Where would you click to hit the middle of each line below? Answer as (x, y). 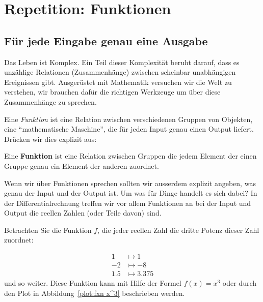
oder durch (240, 283)
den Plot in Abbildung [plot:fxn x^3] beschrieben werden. (95, 293)
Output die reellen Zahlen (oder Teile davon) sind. (83, 213)
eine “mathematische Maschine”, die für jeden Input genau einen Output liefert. (129, 129)
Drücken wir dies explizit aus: (50, 139)
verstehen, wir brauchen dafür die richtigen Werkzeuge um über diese (112, 92)
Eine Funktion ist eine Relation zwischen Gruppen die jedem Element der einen (130, 156)
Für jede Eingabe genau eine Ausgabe (106, 40)
